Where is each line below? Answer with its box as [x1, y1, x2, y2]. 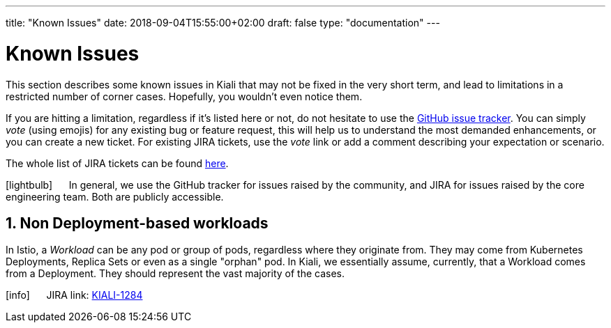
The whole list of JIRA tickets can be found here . [6, 157, 229, 169]
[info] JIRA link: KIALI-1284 [6, 289, 143, 302]
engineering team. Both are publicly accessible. [6, 190, 224, 203]
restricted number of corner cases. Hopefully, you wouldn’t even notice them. [6, 90, 363, 102]
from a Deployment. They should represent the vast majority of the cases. [6, 267, 345, 280]
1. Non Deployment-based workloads [6, 214, 269, 232]
